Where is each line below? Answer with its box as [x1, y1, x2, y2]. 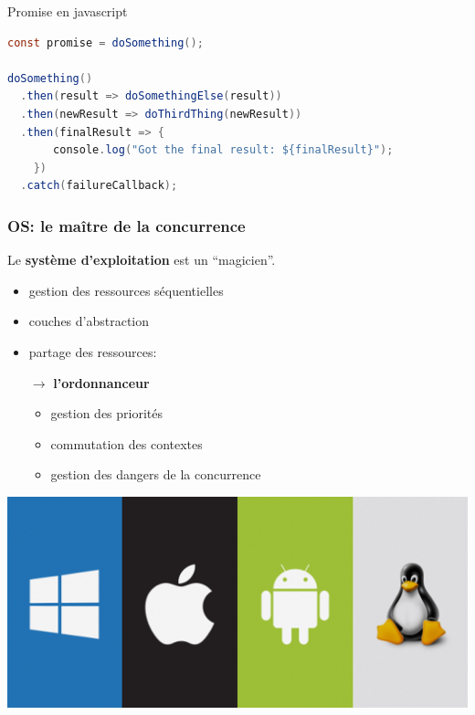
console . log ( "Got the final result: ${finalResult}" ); [53, 143, 394, 157]
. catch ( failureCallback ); [20, 179, 178, 193]
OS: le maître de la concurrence [7, 214, 246, 237]
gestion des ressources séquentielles [28, 280, 224, 300]
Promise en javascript [7, 2, 128, 20]
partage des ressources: [28, 342, 157, 361]
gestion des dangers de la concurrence [50, 465, 261, 484]
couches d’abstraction [28, 311, 150, 331]
